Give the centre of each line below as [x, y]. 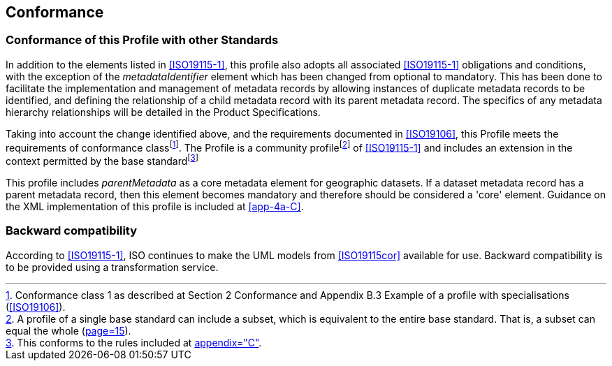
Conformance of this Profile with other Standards [142, 40]
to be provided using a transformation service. [112, 267]
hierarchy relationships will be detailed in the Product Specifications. [163, 112]
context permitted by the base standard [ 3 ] [102, 160]
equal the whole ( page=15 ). [68, 330]
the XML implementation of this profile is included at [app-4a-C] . [155, 207]
